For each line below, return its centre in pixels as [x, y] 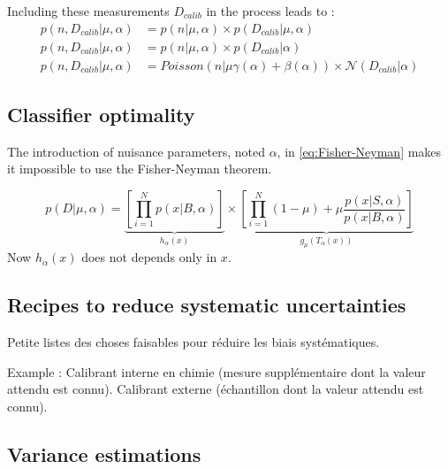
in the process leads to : [270, 11]
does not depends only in [149, 257]
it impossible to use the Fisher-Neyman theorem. [140, 169]
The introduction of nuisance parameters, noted [136, 151]
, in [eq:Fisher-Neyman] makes [359, 151]
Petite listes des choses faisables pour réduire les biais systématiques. [194, 342]
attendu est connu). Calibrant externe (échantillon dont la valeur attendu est [216, 389]
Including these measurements [88, 11]
